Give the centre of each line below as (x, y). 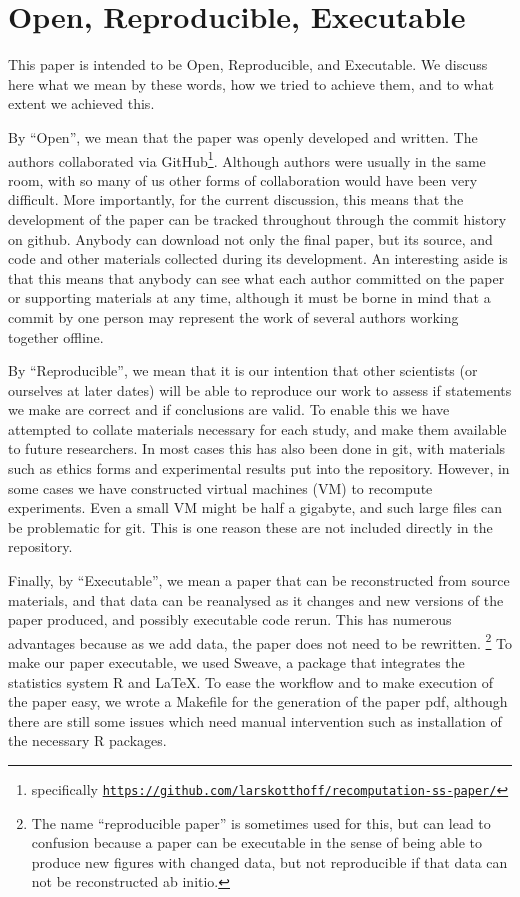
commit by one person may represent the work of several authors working (233, 316)
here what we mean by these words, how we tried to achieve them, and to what (251, 83)
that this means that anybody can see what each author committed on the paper (256, 277)
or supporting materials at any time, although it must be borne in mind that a (249, 297)
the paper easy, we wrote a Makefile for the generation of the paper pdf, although (258, 701)
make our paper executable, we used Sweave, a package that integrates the (236, 662)
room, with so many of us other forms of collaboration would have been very (243, 179)
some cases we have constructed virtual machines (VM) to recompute (220, 487)
